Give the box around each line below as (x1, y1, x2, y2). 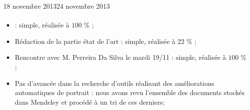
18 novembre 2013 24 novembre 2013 (3, 1, 110, 11)
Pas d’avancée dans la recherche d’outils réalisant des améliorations (15, 78, 215, 88)
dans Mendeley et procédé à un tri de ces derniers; (15, 96, 165, 107)
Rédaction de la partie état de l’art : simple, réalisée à (15, 36, 175, 46)
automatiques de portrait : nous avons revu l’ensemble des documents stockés (15, 87, 245, 97)
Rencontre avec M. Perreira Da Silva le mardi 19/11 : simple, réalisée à (15, 52, 226, 62)
